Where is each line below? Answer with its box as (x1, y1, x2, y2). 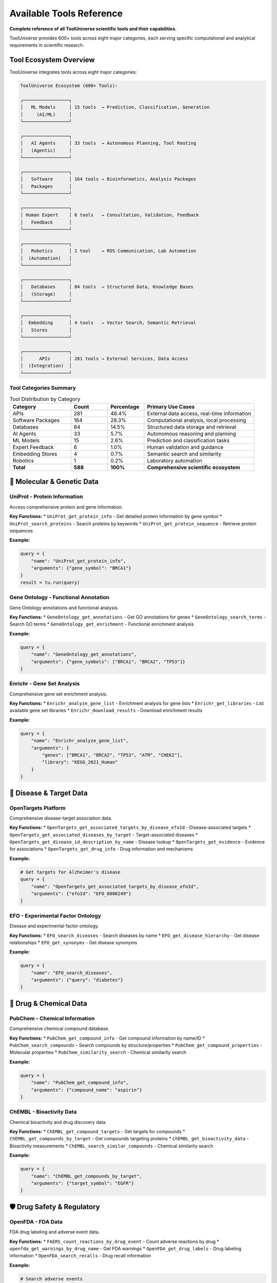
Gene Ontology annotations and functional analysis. (9, 605, 119, 611)
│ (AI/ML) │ (20, 111, 72, 118)
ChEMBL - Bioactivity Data (9, 1109, 77, 1116)
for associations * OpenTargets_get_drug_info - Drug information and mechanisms (9, 846, 193, 852)
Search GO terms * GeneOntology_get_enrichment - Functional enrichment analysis (9, 621, 194, 627)
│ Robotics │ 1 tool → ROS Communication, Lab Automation (20, 248, 196, 254)
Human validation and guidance (147, 443, 224, 451)
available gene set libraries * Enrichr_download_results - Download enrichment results (9, 707, 203, 713)
